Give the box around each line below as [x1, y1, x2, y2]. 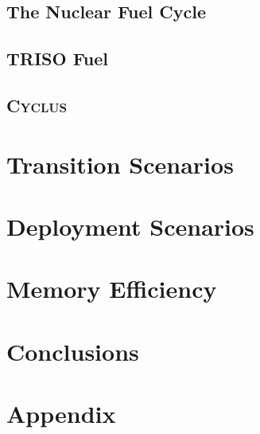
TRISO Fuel [6, 46, 109, 71]
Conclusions [6, 334, 139, 367]
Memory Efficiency [6, 272, 217, 305]
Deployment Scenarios [6, 209, 254, 242]
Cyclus [6, 92, 68, 117]
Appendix [6, 397, 116, 430]
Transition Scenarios [6, 147, 234, 180]
